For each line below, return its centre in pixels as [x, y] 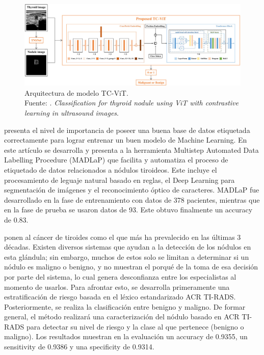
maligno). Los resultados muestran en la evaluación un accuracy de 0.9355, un [126, 336]
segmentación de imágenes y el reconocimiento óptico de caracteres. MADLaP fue [132, 190]
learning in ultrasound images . [72, 113]
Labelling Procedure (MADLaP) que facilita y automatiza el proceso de [116, 160]
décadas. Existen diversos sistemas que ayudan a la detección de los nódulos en [128, 247]
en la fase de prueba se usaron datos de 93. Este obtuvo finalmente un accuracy [128, 210]
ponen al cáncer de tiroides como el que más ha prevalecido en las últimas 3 [123, 237]
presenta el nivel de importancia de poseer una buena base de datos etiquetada [127, 130]
